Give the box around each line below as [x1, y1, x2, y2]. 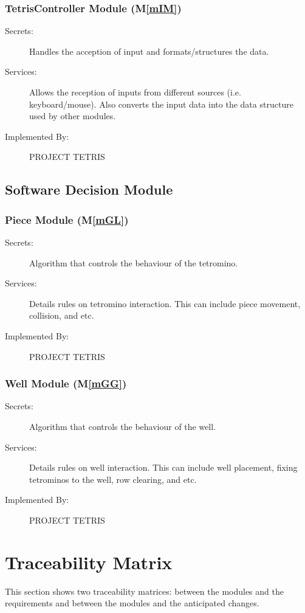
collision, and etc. [29, 309, 94, 322]
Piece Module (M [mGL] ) [5, 212, 129, 227]
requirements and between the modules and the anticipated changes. [5, 597, 259, 609]
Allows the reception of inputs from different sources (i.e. [29, 86, 241, 98]
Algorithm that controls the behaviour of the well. [29, 420, 216, 432]
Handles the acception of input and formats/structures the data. [29, 44, 269, 57]
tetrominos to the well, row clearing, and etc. [29, 473, 197, 485]
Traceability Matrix [5, 549, 173, 574]
